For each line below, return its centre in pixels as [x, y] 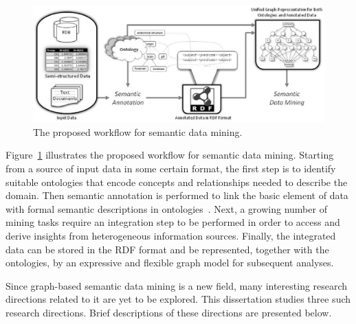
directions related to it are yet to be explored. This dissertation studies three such [178, 299]
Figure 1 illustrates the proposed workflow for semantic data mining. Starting [170, 155]
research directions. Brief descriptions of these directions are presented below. [169, 312]
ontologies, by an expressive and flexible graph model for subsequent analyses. [170, 263]
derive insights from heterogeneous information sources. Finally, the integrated [171, 235]
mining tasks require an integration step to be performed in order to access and [173, 222]
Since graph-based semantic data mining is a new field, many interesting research [177, 285]
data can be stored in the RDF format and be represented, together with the [167, 249]
